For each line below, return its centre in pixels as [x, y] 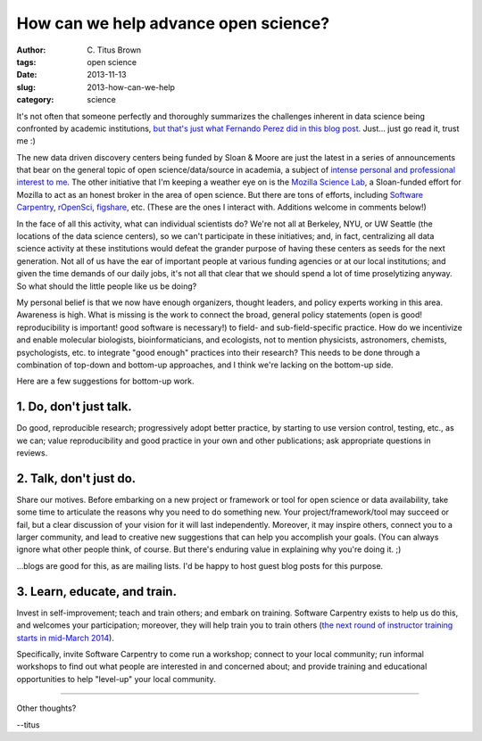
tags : [26, 62]
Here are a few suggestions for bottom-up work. [105, 381]
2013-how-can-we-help [131, 87]
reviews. [32, 453]
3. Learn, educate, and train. [97, 592]
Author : [31, 50]
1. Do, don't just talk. [75, 407]
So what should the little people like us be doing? [107, 286]
